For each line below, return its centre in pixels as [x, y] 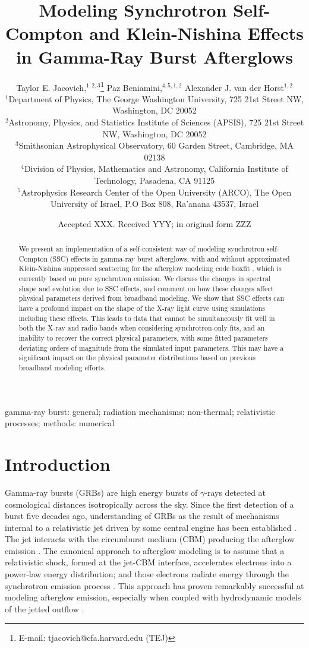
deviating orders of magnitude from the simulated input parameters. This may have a [151, 347]
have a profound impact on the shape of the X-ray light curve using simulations [142, 308]
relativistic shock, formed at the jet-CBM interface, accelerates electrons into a [148, 562]
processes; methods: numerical [60, 423]
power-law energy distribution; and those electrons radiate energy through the [147, 574]
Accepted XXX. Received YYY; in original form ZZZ [154, 223]
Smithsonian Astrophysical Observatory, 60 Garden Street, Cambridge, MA [156, 145]
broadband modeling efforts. [62, 367]
